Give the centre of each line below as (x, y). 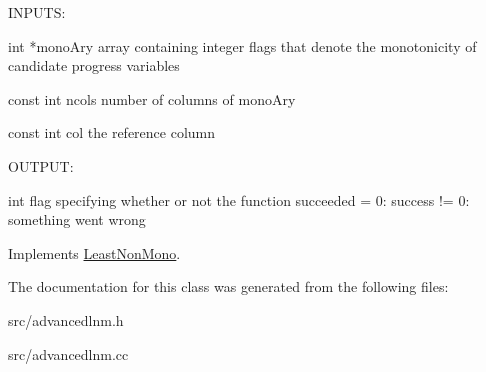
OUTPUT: (41, 165)
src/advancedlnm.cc (68, 353)
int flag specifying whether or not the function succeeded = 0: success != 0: (239, 199)
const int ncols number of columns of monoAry (152, 98)
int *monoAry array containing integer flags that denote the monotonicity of (242, 45)
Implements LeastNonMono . (94, 252)
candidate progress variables (94, 65)
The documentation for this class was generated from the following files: (228, 286)
